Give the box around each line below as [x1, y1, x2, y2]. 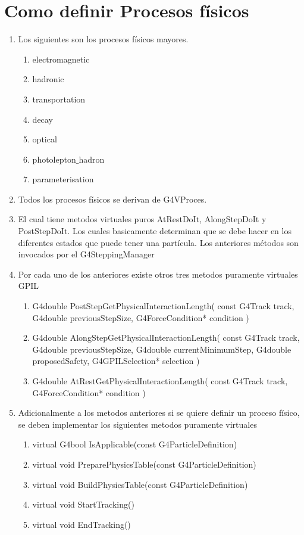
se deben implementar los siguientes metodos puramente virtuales [18, 418, 257, 430]
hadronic [32, 73, 64, 85]
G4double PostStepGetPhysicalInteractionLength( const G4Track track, [32, 300, 294, 312]
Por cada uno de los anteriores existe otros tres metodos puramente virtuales [18, 267, 298, 280]
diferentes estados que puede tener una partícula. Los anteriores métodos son [18, 236, 299, 248]
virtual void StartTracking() [32, 498, 134, 511]
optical [32, 133, 57, 145]
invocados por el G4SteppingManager [18, 248, 155, 260]
